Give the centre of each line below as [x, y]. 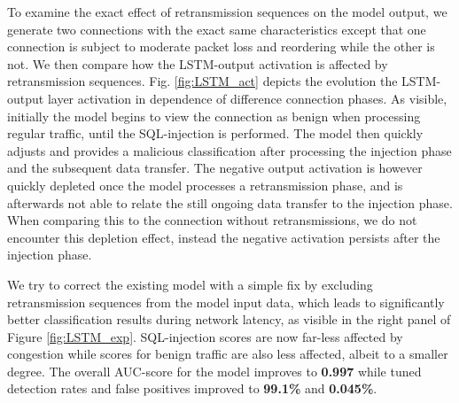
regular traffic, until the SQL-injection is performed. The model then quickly [215, 133]
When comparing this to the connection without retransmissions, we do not [212, 220]
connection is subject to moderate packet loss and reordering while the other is [221, 46]
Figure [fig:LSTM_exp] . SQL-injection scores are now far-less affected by [205, 336]
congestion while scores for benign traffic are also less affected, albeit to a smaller [228, 354]
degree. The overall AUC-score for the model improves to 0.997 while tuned [214, 371]
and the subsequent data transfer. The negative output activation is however [215, 168]
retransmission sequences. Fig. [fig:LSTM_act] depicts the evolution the [202, 81]
